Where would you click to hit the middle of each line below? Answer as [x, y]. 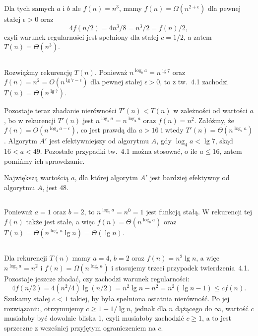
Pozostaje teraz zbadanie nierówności [60, 110]
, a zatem [198, 36]
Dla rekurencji [26, 257]
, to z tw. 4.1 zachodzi [194, 82]
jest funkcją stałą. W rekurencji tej [199, 211]
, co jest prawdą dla [106, 130]
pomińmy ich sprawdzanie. [44, 161]
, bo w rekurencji [30, 120]
